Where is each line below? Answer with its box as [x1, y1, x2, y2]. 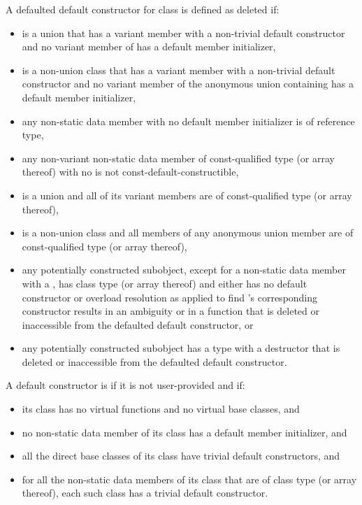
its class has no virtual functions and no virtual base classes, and [22, 401, 300, 416]
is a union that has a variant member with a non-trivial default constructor [22, 25, 345, 40]
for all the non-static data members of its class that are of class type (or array [22, 471, 357, 486]
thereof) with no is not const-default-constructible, [22, 164, 239, 179]
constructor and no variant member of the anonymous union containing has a [22, 76, 354, 91]
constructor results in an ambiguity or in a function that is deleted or [22, 304, 319, 318]
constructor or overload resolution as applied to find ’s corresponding [22, 290, 318, 304]
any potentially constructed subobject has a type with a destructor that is [22, 341, 340, 355]
